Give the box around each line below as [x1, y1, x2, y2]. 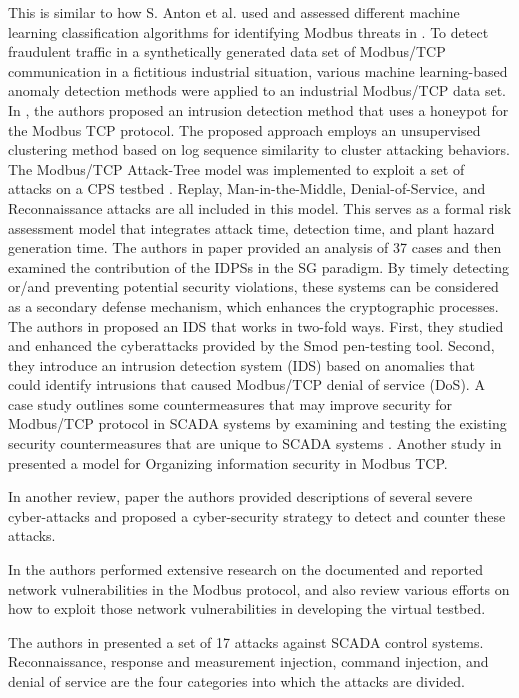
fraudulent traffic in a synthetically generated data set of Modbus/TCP [8, 41, 446, 62]
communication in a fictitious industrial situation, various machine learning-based [8, 60, 508, 81]
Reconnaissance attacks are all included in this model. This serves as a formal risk [8, 197, 512, 218]
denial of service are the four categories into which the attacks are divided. [8, 671, 465, 691]
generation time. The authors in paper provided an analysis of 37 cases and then [8, 237, 502, 258]
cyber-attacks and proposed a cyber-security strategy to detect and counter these [8, 505, 506, 526]
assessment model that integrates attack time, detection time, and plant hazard [8, 217, 495, 238]
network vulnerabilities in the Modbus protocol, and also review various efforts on [8, 578, 510, 599]
